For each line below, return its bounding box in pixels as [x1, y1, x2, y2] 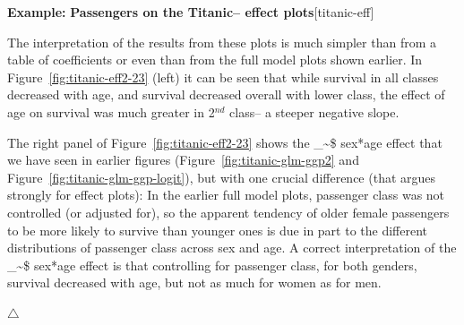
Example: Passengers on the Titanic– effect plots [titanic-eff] [7, 3, 374, 21]
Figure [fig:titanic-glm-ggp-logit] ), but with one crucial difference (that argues [7, 167, 436, 186]
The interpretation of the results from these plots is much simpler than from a [7, 32, 437, 51]
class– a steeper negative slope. [229, 102, 400, 121]
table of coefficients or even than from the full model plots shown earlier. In [7, 50, 423, 69]
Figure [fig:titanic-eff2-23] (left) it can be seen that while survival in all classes [7, 67, 439, 86]
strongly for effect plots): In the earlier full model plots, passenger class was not [7, 185, 445, 204]
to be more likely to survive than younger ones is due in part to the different [7, 220, 428, 239]
